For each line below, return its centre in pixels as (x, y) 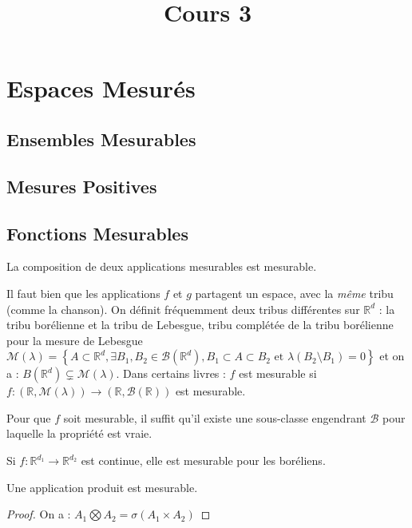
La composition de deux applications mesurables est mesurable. (162, 266)
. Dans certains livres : (171, 373)
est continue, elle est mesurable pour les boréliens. (203, 461)
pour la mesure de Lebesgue (75, 340)
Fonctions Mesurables (97, 233)
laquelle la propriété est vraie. (79, 433)
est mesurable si (278, 373)
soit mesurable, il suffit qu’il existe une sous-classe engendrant (215, 417)
